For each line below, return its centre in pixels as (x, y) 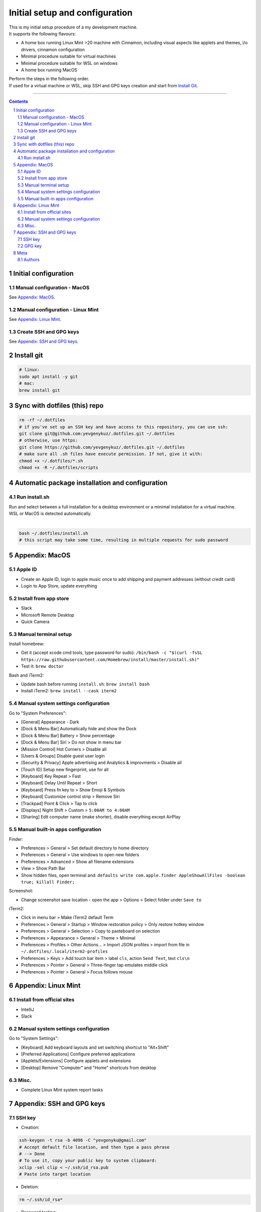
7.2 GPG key (30, 246)
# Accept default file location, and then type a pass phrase (94, 1147)
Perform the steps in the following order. (49, 79)
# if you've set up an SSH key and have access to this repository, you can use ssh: (123, 427)
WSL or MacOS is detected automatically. (50, 513)
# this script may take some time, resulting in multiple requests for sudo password (123, 540)
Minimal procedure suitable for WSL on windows (69, 63)
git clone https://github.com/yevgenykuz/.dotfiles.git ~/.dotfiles (102, 447)
